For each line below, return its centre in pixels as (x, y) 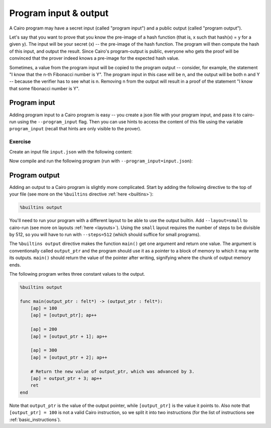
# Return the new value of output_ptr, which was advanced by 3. (112, 371)
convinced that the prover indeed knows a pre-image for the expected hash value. (94, 58)
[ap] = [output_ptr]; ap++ (64, 315)
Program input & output (59, 13)
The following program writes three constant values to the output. (77, 274)
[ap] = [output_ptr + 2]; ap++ (69, 357)
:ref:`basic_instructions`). (35, 419)
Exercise (20, 142)
